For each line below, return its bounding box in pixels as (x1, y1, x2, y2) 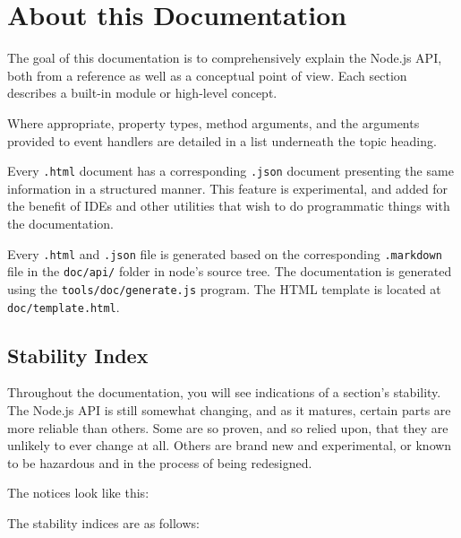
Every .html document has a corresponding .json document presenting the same (7, 161, 454, 180)
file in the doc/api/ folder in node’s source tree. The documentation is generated (7, 262, 452, 281)
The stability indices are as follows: (7, 513, 200, 532)
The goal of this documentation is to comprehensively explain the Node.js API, (7, 48, 442, 67)
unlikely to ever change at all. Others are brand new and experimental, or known (7, 436, 452, 455)
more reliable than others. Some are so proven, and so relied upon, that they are (7, 418, 448, 437)
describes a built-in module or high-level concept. (7, 83, 277, 102)
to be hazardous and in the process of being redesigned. (7, 453, 312, 472)
